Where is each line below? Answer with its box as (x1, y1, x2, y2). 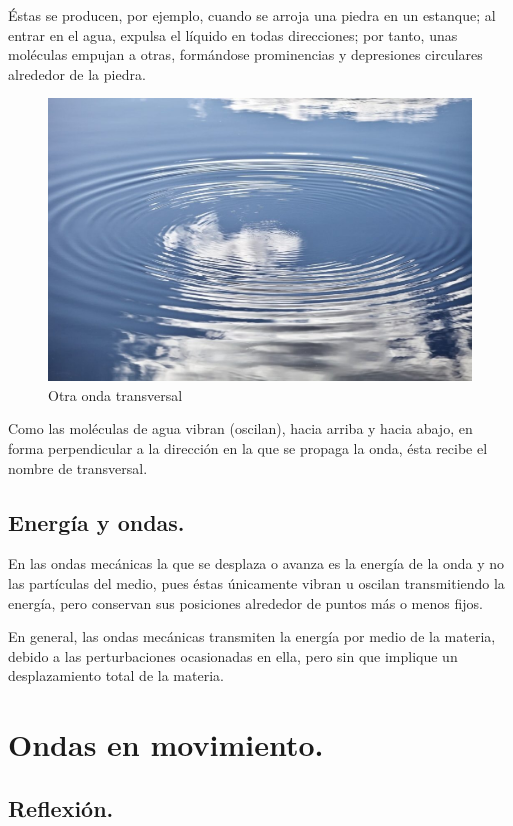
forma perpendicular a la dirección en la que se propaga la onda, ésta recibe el (8, 437, 488, 458)
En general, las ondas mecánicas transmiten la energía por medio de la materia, (8, 626, 496, 647)
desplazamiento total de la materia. (8, 665, 224, 686)
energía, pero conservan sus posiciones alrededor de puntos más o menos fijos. (8, 592, 483, 613)
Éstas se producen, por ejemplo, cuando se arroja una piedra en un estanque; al (8, 5, 496, 25)
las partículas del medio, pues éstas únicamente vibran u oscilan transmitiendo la (8, 572, 505, 593)
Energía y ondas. (8, 506, 185, 537)
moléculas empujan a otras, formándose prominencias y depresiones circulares (8, 44, 483, 65)
